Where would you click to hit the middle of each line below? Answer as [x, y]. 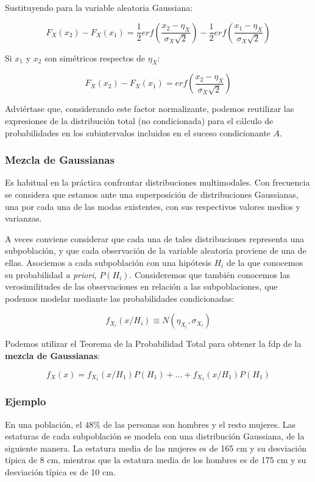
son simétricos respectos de [95, 58]
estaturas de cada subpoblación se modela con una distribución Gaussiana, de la [155, 436]
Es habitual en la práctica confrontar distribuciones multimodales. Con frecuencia [157, 182]
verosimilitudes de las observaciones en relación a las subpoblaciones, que [141, 286]
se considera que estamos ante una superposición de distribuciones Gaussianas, [152, 194]
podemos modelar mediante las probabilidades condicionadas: [120, 298]
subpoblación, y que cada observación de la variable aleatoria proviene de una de [156, 250]
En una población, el [44, 424]
